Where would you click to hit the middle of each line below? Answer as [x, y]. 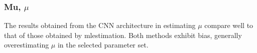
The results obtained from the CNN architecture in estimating [100, 25]
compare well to [229, 25]
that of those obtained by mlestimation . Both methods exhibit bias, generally [123, 35]
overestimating [27, 45]
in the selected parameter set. [103, 45]
